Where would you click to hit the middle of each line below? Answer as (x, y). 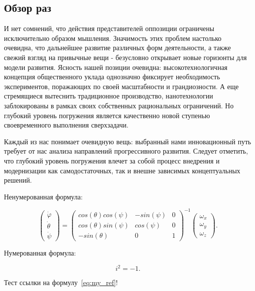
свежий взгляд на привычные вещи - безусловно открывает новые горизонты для (126, 57)
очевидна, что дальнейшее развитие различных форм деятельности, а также (118, 48)
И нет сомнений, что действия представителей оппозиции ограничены (109, 28)
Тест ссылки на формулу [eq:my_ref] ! (61, 282)
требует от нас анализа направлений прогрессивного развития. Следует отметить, (126, 151)
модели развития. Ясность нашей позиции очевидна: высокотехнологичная (116, 67)
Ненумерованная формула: (43, 196)
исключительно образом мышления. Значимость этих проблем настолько (113, 38)
